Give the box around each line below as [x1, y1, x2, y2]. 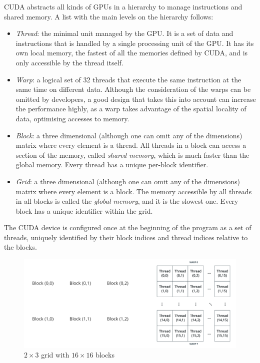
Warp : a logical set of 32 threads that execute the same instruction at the [15, 74, 241, 84]
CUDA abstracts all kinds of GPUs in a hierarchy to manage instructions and [4, 1, 242, 11]
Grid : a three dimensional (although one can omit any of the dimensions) [15, 176, 240, 186]
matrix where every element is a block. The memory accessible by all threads [15, 186, 252, 196]
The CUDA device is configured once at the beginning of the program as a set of [4, 222, 251, 233]
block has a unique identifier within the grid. [15, 205, 153, 216]
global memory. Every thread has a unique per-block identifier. [15, 159, 208, 170]
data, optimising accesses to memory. [15, 113, 129, 123]
